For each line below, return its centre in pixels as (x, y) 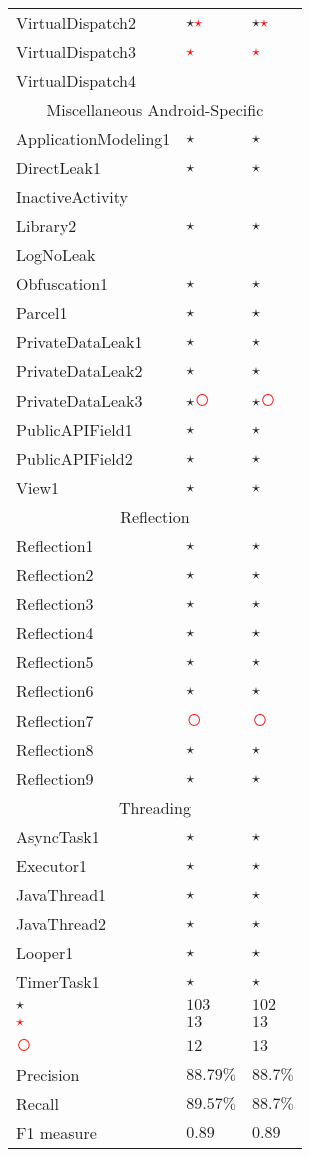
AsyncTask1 (58, 836)
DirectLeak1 (58, 167)
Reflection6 (55, 690)
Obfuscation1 (62, 283)
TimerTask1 (58, 981)
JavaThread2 (61, 923)
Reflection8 (55, 749)
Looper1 (45, 952)
